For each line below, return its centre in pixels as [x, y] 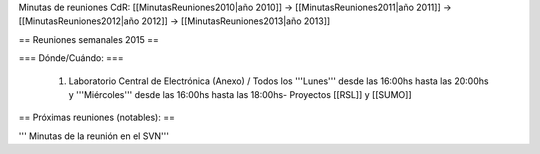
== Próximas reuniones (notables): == [96, 117]
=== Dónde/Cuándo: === [71, 58]
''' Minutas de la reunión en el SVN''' [94, 136]
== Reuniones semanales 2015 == [89, 39]
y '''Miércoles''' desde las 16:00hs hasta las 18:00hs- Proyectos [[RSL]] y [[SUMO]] [240, 94]
